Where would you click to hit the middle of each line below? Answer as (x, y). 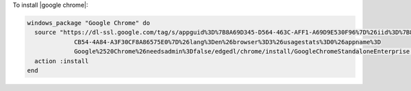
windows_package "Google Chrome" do (89, 23)
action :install (62, 61)
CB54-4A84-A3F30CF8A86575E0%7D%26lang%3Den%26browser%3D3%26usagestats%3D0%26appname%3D (228, 42)
